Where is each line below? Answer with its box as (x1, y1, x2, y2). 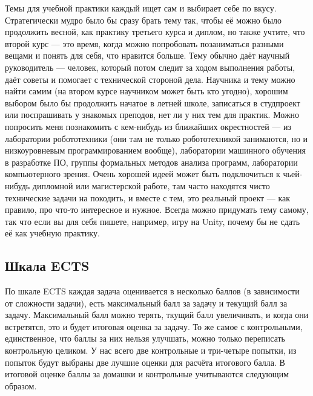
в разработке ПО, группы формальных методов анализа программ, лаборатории (5, 155, 298, 168)
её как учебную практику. (5, 227, 100, 239)
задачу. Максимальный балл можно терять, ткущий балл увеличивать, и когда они (5, 308, 309, 321)
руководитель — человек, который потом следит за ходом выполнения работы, (5, 60, 295, 73)
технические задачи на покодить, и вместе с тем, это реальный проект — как (5, 191, 291, 204)
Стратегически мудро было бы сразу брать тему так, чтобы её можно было (5, 13, 282, 26)
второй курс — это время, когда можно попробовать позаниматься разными (5, 37, 284, 50)
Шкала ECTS (5, 256, 90, 275)
